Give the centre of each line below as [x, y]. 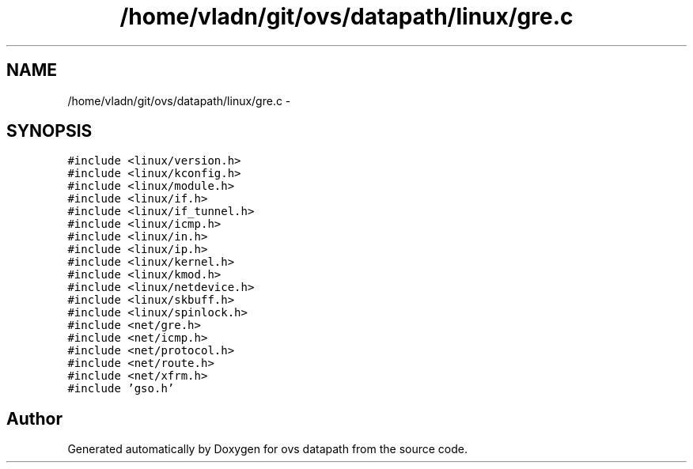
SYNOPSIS [49, 131]
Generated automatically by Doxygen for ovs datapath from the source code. [268, 449]
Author [34, 418]
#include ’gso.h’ [121, 389]
